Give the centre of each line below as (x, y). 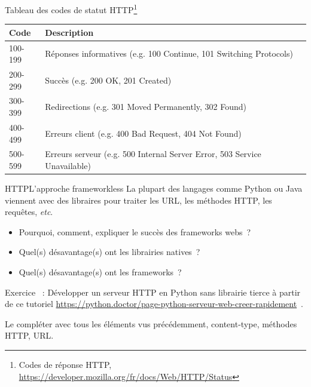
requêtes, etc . (29, 212)
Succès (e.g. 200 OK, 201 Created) (108, 80)
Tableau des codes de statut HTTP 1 (71, 9)
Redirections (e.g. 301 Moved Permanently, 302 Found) (146, 107)
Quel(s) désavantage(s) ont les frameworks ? (100, 272)
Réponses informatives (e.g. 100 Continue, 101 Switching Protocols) (169, 53)
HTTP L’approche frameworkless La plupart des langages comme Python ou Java (154, 188)
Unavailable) (68, 165)
